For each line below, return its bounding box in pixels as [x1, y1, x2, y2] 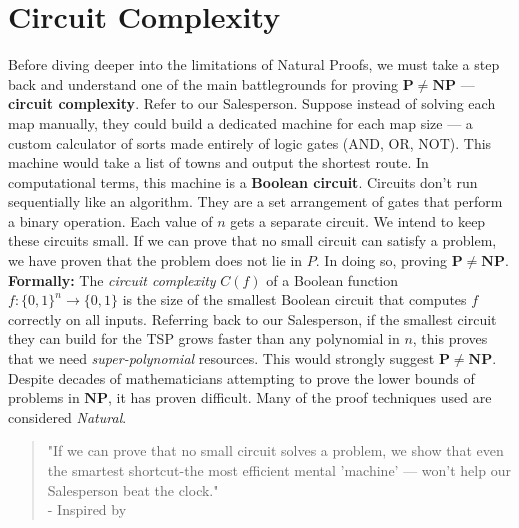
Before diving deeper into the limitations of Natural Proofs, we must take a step [8, 54, 500, 75]
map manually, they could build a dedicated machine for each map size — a [8, 112, 473, 133]
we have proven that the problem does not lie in [8, 250, 303, 271]
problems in [8, 387, 80, 408]
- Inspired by [47, 499, 127, 520]
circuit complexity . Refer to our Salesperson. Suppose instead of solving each [8, 93, 496, 114]
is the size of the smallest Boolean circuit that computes [122, 289, 467, 310]
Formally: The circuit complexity [8, 269, 216, 290]
